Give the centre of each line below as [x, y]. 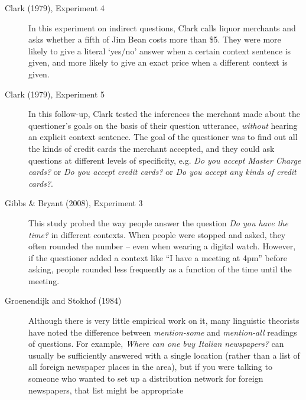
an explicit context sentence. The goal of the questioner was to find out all [163, 137]
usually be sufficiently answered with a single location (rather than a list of [164, 355]
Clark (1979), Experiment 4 [55, 8]
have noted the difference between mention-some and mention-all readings [163, 332]
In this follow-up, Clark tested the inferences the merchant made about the [164, 114]
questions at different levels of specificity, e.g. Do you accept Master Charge [165, 160]
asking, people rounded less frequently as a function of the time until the [160, 269]
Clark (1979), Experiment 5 [55, 94]
